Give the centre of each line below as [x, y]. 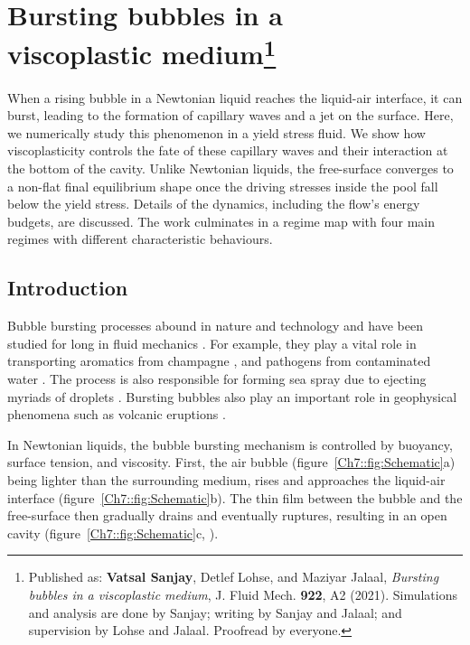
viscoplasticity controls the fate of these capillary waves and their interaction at [228, 150]
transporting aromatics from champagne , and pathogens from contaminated [219, 361]
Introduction [68, 288]
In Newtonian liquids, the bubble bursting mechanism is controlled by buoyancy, [230, 444]
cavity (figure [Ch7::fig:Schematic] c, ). [113, 533]
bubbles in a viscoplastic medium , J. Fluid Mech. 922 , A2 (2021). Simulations [243, 594]
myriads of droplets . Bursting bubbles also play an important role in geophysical [232, 396]
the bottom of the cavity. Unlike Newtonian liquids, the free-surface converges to [230, 168]
